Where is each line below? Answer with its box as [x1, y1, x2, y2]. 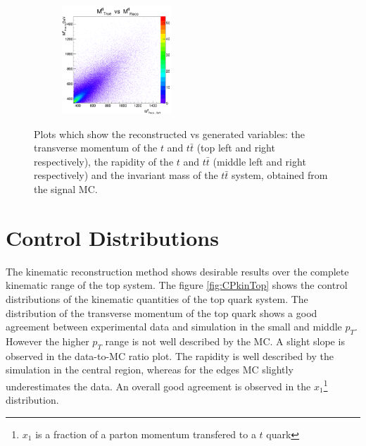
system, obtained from [232, 168, 328, 182]
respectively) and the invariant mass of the [34, 168, 218, 182]
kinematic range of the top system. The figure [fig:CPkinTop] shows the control [6, 278, 348, 292]
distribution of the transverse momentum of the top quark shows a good [6, 305, 317, 320]
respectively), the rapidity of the [34, 154, 174, 168]
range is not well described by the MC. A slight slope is [105, 333, 345, 348]
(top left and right [196, 140, 275, 155]
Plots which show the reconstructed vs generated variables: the [34, 126, 305, 141]
